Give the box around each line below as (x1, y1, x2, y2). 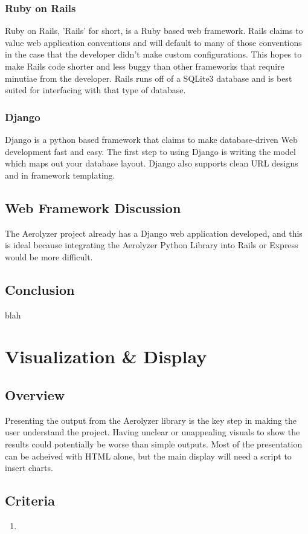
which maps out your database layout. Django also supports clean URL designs (5, 157, 298, 170)
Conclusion (5, 280, 75, 298)
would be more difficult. (5, 250, 93, 263)
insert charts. (5, 461, 53, 474)
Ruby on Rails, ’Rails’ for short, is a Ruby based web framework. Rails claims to (5, 24, 303, 37)
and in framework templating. (5, 168, 115, 181)
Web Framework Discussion (5, 198, 181, 217)
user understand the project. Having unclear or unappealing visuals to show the (5, 426, 300, 438)
